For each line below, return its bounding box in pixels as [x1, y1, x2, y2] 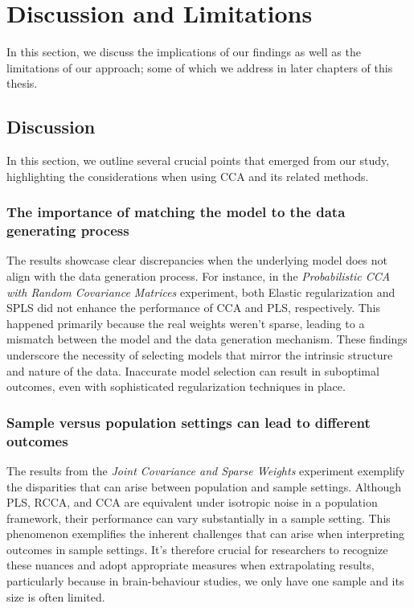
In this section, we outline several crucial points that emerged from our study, [6, 152, 390, 169]
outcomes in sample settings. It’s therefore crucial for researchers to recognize [6, 540, 388, 557]
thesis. [6, 75, 38, 92]
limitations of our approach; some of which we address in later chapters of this [6, 59, 393, 76]
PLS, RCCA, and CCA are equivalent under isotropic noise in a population [6, 494, 378, 511]
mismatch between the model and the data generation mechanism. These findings [6, 331, 408, 347]
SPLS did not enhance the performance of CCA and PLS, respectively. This [6, 299, 381, 316]
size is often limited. [6, 588, 105, 605]
